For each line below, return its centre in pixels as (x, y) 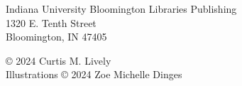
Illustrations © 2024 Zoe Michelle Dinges (94, 74)
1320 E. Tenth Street (51, 22)
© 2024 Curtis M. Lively (59, 60)
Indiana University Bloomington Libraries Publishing (121, 9)
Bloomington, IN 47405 (56, 37)
